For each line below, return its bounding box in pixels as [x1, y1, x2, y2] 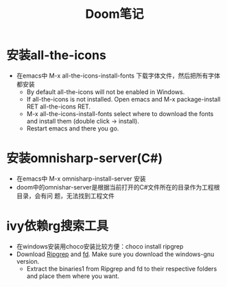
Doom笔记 [84, 6, 145, 22]
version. [16, 257, 40, 265]
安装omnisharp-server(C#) [6, 150, 163, 166]
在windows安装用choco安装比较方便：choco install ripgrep [16, 242, 184, 251]
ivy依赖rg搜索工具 [6, 218, 109, 234]
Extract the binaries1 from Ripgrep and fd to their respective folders [26, 264, 217, 273]
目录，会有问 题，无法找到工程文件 [16, 192, 115, 200]
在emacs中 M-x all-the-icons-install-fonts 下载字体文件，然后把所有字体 [16, 71, 221, 80]
